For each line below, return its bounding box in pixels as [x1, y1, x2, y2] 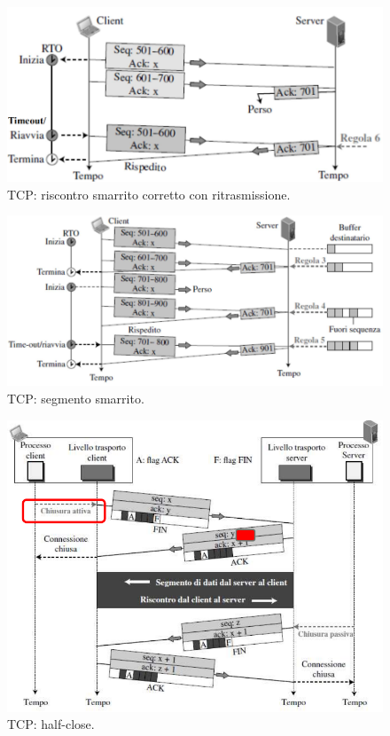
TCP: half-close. [7, 715, 95, 733]
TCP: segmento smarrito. [7, 389, 144, 408]
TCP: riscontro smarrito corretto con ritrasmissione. [7, 184, 291, 203]
